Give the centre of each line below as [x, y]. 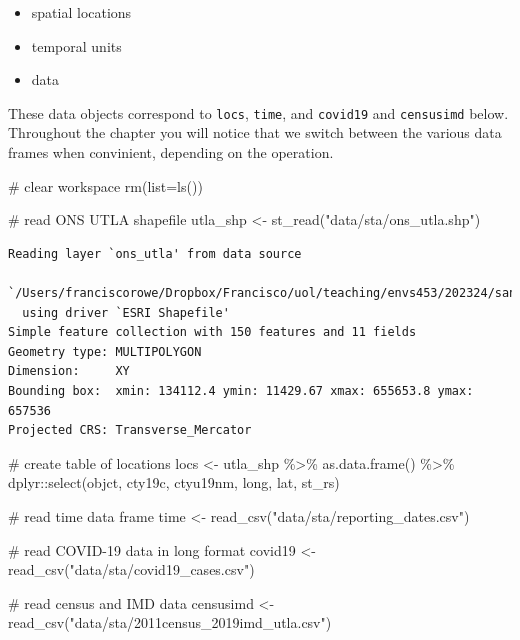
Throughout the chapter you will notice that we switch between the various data [255, 132]
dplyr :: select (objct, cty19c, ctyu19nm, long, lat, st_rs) [174, 482]
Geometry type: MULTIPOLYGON [105, 351]
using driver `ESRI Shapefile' [126, 312]
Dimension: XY [69, 371]
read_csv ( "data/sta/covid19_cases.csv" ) [131, 569]
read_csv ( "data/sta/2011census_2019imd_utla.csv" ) [170, 622]
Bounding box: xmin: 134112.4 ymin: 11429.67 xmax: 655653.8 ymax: [241, 390]
